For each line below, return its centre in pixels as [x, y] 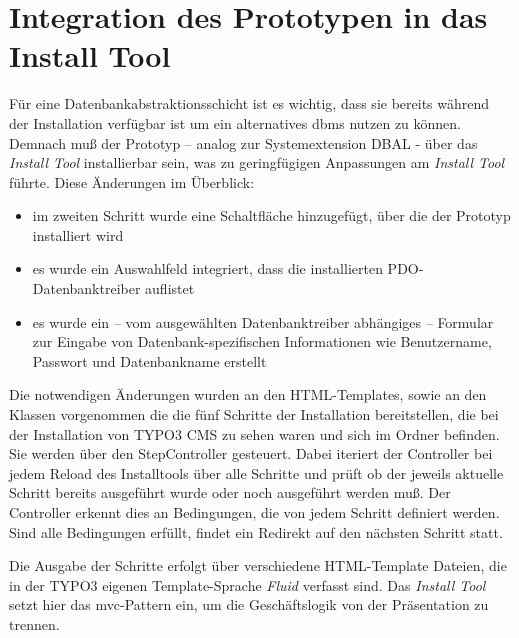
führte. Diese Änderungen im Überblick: [132, 181]
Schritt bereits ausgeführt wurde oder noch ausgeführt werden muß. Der [230, 492]
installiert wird [78, 234]
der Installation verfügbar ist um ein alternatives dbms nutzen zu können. [235, 122]
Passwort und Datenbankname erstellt [149, 360]
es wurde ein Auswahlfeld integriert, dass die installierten [207, 268]
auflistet [170, 288]
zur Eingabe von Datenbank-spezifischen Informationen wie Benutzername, [262, 341]
